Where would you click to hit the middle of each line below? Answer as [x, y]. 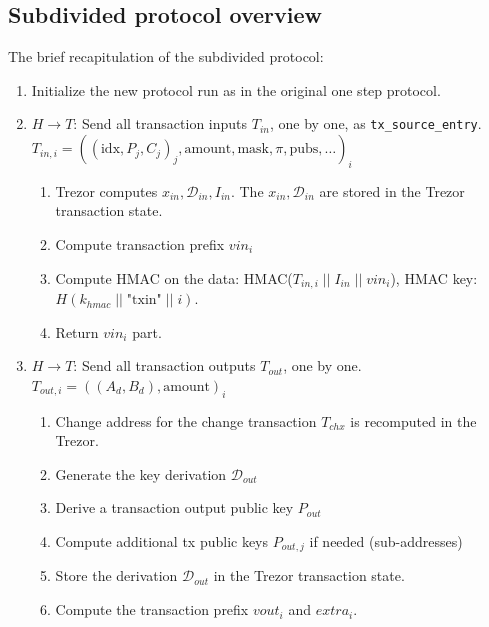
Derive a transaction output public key [174, 507]
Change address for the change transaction [186, 420]
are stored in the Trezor [392, 190]
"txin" [144, 300]
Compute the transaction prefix [152, 609]
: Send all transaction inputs [160, 123]
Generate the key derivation [141, 473]
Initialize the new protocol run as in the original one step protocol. [236, 89]
